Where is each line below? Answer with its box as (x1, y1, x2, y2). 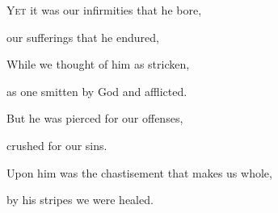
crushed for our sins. (6, 136, 107, 153)
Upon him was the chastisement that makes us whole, (6, 164, 272, 181)
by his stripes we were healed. (6, 191, 154, 208)
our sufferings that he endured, (6, 28, 159, 45)
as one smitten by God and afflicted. (6, 82, 187, 99)
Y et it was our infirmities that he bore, (6, 2, 202, 18)
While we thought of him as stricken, (6, 56, 190, 73)
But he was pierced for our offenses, (6, 110, 183, 127)
